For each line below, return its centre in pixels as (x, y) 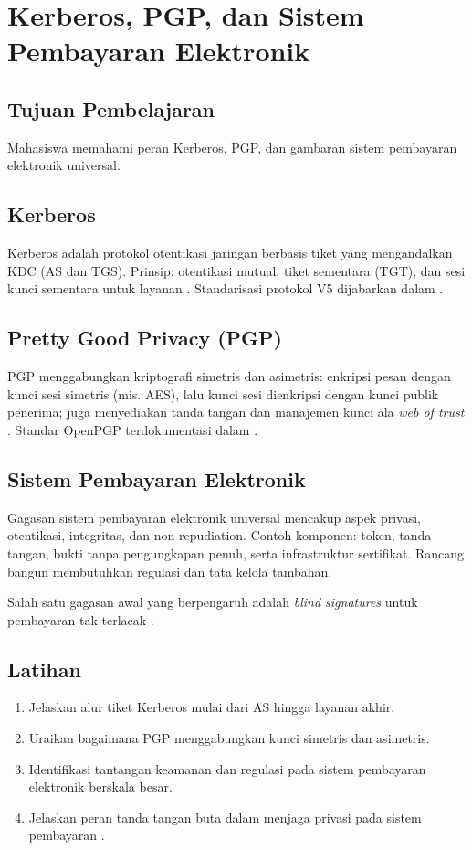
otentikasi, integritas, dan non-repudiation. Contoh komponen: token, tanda (220, 535)
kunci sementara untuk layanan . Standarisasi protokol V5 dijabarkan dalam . (226, 288)
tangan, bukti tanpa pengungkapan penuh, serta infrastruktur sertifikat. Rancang (236, 552)
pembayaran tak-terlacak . (81, 619)
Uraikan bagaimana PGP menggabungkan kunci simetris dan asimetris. (229, 738)
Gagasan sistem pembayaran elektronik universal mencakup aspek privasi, (214, 517)
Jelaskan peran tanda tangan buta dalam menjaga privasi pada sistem (225, 817)
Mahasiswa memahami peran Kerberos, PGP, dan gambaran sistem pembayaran (232, 147)
